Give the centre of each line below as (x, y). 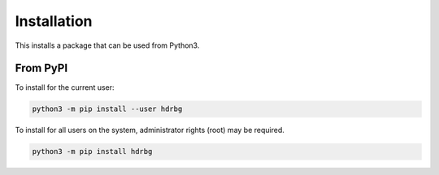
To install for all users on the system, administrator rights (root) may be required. (150, 130)
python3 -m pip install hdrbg (92, 152)
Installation (54, 21)
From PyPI (41, 68)
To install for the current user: (65, 87)
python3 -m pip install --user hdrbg (107, 109)
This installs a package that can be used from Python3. (107, 45)
